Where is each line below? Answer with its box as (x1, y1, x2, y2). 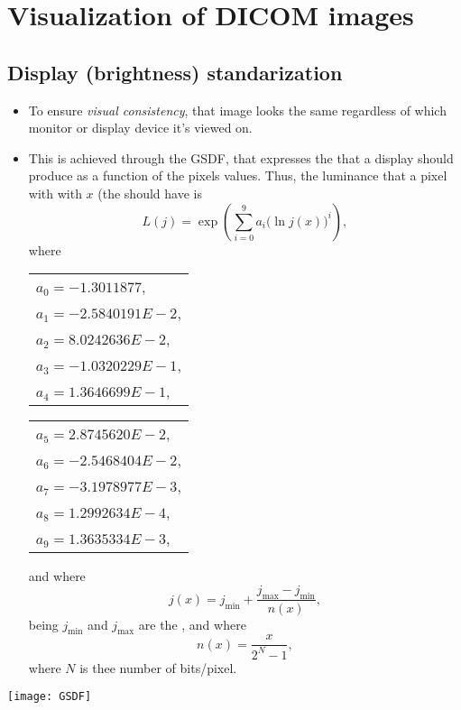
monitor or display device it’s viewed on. (28, 118, 253, 137)
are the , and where (138, 614, 246, 633)
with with (28, 183, 82, 202)
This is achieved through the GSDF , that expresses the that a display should (28, 148, 454, 167)
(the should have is (97, 183, 202, 202)
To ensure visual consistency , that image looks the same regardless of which (28, 100, 447, 119)
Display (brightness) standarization (7, 58, 343, 86)
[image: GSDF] (7, 690, 92, 704)
